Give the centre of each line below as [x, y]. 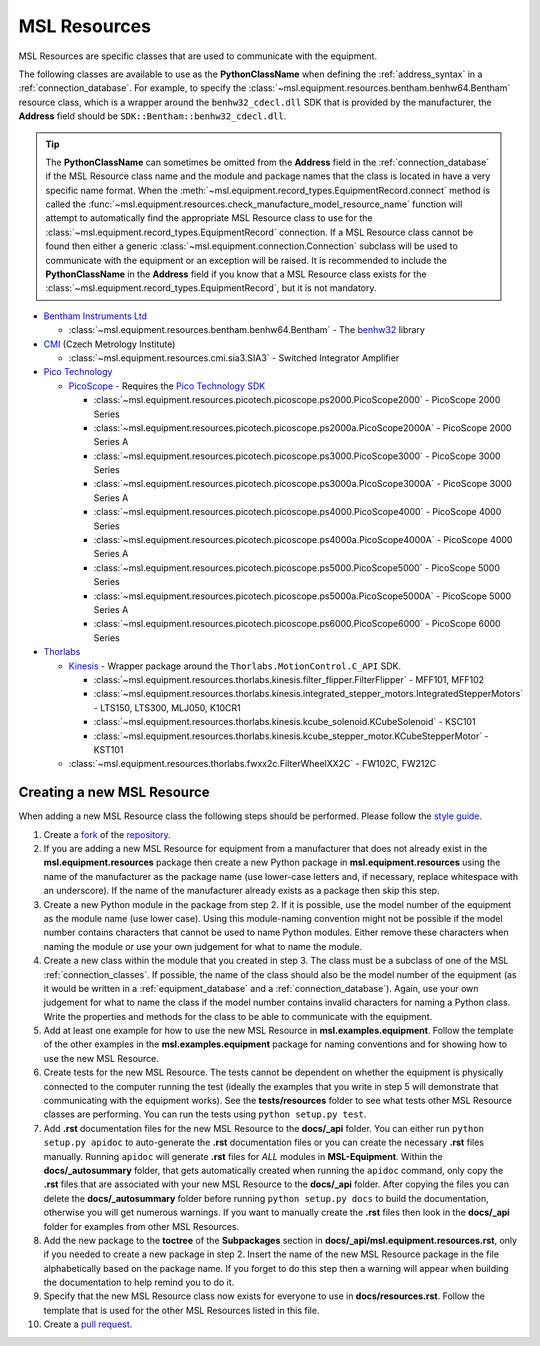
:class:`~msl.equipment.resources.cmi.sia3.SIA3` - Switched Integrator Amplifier [234, 357]
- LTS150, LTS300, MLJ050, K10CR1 [167, 707]
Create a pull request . [88, 1324]
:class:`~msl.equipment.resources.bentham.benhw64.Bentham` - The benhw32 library [246, 330]
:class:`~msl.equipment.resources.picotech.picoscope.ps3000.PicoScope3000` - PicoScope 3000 [297, 456]
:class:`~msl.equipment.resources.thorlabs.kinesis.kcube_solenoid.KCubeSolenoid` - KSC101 [284, 722]
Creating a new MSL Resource [114, 792]
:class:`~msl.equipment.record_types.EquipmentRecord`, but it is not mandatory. [211, 288]
